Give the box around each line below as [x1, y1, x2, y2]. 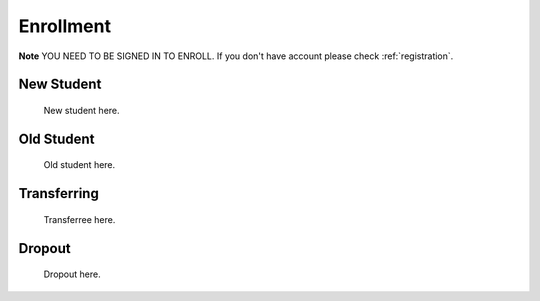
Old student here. [43, 159, 116, 171]
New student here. [43, 104, 120, 116]
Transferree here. [43, 213, 116, 225]
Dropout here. [43, 268, 101, 280]
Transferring [18, 185, 99, 202]
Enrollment [18, 15, 112, 37]
